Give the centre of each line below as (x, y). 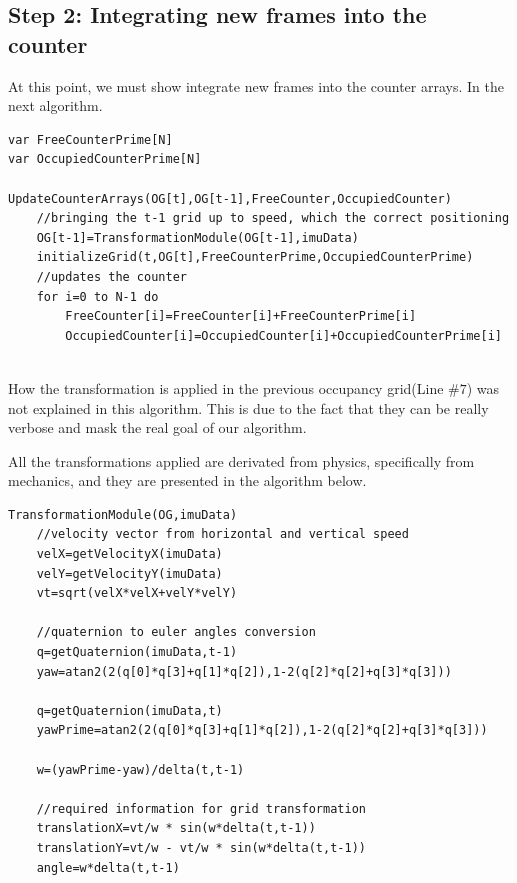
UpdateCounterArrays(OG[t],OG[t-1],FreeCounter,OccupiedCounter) (230, 198)
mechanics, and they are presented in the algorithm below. (187, 480)
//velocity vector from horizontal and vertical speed (222, 534)
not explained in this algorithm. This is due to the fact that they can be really (248, 407)
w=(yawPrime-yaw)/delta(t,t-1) (140, 769)
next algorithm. (55, 105)
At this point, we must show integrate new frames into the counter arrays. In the (256, 85)
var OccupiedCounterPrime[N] (105, 159)
